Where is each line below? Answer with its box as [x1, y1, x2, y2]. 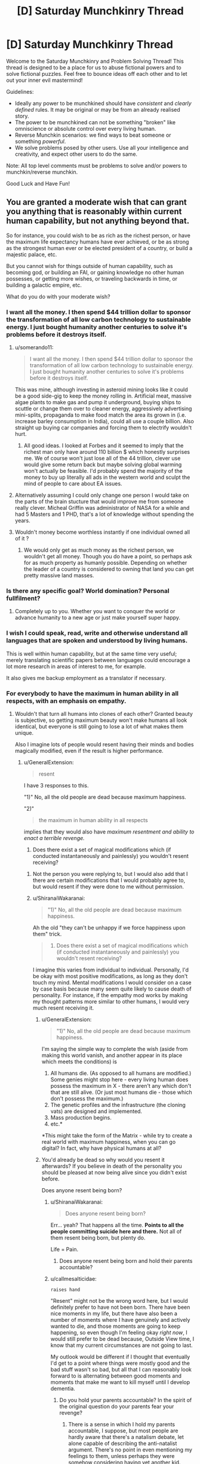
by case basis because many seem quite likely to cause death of [32, 985, 192, 992]
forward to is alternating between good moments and [50, 1372, 182, 1379]
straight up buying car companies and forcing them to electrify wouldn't [14, 424, 192, 431]
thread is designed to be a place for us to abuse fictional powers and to [6, 64, 182, 71]
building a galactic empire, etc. [6, 281, 82, 288]
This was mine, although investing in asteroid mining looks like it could [14, 386, 188, 393]
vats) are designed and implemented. [50, 1108, 142, 1115]
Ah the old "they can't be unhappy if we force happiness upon [32, 924, 186, 931]
